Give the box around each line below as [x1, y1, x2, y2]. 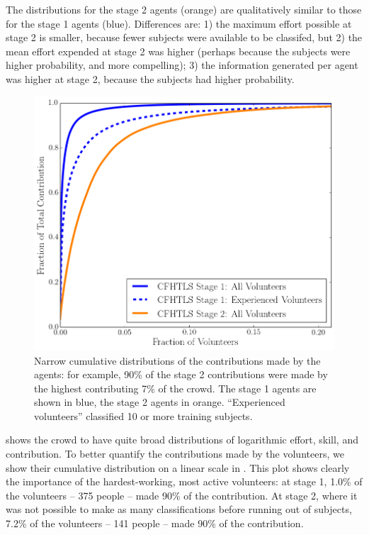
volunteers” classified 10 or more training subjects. [34, 408, 253, 423]
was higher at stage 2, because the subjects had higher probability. [6, 71, 295, 86]
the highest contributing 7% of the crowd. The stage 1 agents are [34, 380, 317, 395]
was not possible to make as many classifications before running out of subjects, [6, 502, 352, 517]
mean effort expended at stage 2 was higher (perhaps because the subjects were [6, 43, 351, 58]
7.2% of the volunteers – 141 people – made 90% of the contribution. [6, 516, 304, 531]
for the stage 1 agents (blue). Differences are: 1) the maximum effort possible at [6, 16, 352, 31]
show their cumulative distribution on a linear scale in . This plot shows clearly [6, 460, 350, 475]
